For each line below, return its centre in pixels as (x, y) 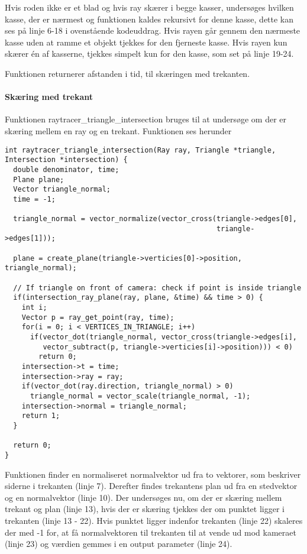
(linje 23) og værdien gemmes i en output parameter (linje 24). (119, 544)
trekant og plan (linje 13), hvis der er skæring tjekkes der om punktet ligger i (145, 509)
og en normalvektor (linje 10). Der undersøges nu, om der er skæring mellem (143, 497)
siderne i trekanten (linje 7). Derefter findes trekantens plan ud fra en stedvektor (151, 486)
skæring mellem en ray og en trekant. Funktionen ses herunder (118, 130)
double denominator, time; (66, 169)
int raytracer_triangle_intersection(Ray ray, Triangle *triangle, (140, 150)
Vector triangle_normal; (62, 189)
